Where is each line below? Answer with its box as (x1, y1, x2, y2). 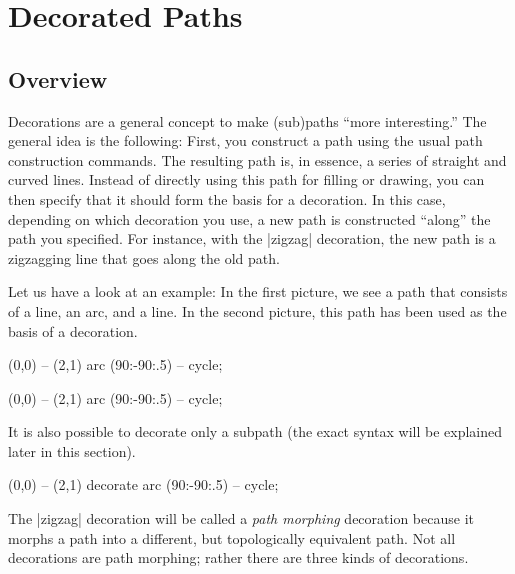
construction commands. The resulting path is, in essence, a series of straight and (8, 149, 507, 170)
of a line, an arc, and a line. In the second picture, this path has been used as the (8, 300, 507, 321)
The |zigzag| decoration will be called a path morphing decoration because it (8, 508, 474, 529)
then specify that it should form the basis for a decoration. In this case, (8, 188, 446, 209)
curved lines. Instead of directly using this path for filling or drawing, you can (8, 169, 485, 190)
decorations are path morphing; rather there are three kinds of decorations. (8, 547, 469, 568)
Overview (8, 63, 108, 94)
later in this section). (8, 440, 136, 461)
